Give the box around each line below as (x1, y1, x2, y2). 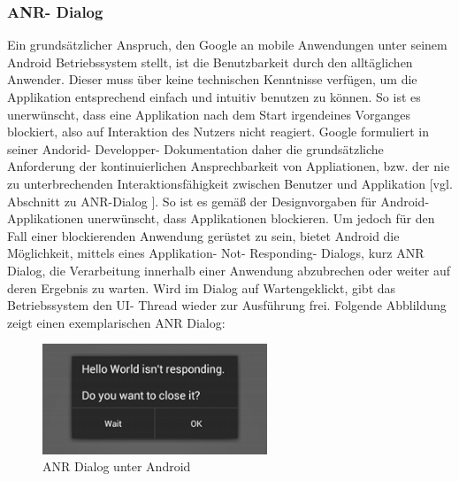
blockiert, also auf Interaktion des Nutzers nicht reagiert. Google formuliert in (7, 122, 430, 141)
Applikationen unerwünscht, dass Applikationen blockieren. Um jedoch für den (7, 209, 435, 228)
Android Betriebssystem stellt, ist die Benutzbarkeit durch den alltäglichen (7, 52, 413, 71)
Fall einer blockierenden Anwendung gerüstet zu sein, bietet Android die (7, 226, 400, 244)
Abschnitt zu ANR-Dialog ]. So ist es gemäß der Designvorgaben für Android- (7, 191, 430, 210)
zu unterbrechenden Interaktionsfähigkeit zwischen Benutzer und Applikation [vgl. (7, 174, 453, 192)
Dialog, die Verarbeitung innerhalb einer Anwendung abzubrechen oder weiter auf (7, 260, 451, 279)
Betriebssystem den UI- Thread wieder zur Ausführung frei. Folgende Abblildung (7, 296, 447, 314)
